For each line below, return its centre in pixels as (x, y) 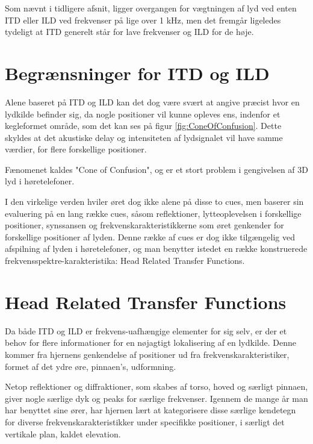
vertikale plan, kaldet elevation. (63, 433)
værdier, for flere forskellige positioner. (76, 149)
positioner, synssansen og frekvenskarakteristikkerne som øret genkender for (144, 225)
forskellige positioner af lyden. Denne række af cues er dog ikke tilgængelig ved (150, 236)
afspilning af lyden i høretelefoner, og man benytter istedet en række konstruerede (156, 249)
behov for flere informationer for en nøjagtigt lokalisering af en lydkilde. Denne (150, 342)
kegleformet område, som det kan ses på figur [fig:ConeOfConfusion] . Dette (143, 126)
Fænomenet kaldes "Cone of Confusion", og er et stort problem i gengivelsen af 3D (156, 169)
